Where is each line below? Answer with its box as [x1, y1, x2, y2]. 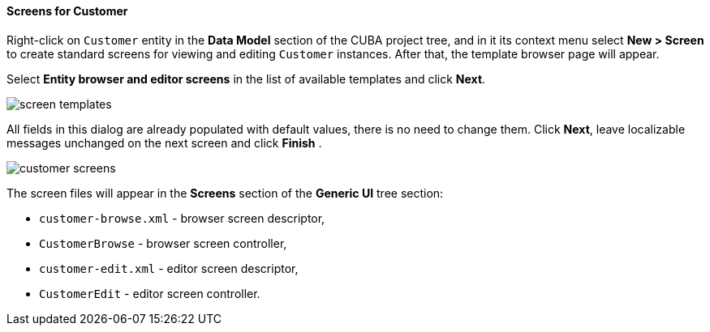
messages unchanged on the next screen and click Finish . [6, 135, 322, 150]
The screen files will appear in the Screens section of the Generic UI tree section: [6, 185, 444, 200]
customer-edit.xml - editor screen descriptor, [39, 261, 299, 275]
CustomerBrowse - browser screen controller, [39, 236, 287, 250]
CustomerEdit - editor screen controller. [39, 286, 260, 300]
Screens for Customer [6, 4, 128, 18]
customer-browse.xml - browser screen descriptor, [39, 211, 325, 225]
